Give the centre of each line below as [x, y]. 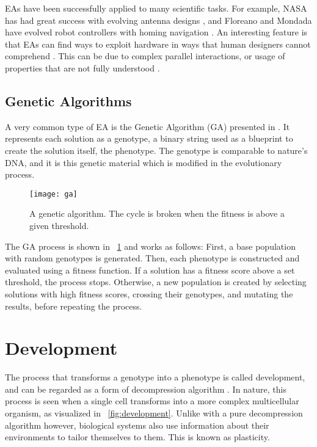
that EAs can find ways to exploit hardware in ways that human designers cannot [158, 44]
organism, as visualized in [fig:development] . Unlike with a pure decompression [154, 413]
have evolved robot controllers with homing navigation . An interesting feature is [156, 32]
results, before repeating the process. [74, 306]
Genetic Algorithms [68, 100]
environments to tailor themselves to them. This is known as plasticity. [137, 437]
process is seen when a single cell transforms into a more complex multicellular [152, 401]
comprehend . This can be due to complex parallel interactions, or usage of [145, 56]
